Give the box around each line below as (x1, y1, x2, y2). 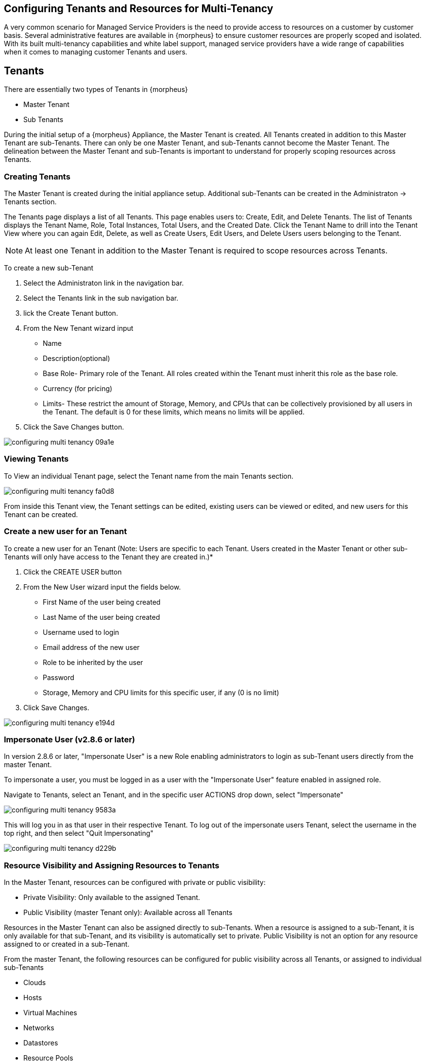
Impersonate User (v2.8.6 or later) (4, 734, 135, 744)
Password (43, 673, 74, 682)
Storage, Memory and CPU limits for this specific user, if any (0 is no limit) (43, 688, 279, 697)
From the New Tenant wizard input (23, 324, 134, 333)
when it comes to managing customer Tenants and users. (4, 48, 187, 56)
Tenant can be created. (4, 510, 78, 519)
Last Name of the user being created (43, 612, 160, 621)
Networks (23, 1024, 54, 1032)
